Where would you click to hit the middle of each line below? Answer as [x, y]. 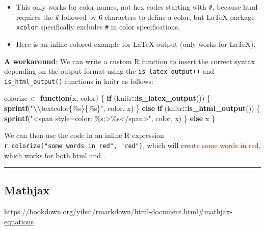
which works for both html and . [55, 155]
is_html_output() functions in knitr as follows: [79, 81]
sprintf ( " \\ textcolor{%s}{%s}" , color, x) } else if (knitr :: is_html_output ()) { [132, 108]
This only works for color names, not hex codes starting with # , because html [137, 7]
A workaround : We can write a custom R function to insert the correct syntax [130, 61]
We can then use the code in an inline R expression [84, 135]
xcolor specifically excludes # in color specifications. [98, 27]
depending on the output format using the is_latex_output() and [109, 71]
